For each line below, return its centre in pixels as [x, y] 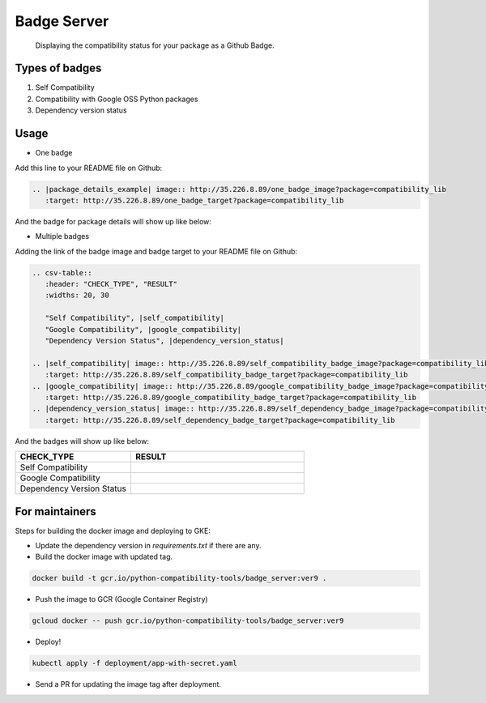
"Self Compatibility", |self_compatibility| [134, 318]
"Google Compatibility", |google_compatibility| [143, 329]
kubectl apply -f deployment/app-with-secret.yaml [135, 663]
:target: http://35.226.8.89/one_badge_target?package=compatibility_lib [194, 200]
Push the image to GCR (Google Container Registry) [122, 599]
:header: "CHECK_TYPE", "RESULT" [111, 284]
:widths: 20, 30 [77, 295]
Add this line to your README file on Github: [89, 168]
